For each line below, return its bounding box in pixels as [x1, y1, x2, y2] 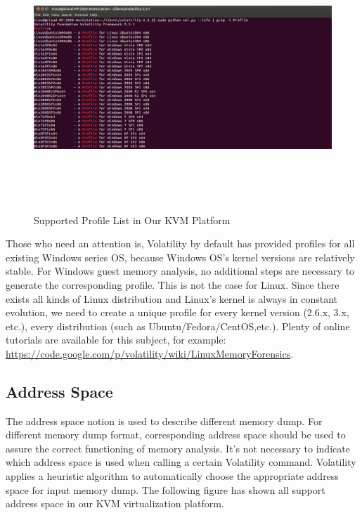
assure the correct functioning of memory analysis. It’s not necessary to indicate [6, 441, 350, 455]
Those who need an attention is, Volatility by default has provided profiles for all [6, 236, 355, 251]
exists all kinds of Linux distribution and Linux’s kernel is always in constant [6, 291, 338, 306]
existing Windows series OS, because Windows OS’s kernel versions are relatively [6, 249, 355, 264]
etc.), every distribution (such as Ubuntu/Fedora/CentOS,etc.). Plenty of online [6, 318, 350, 333]
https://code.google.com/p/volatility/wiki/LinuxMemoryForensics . [6, 346, 294, 360]
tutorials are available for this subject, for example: [6, 332, 226, 347]
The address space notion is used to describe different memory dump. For [6, 413, 323, 428]
